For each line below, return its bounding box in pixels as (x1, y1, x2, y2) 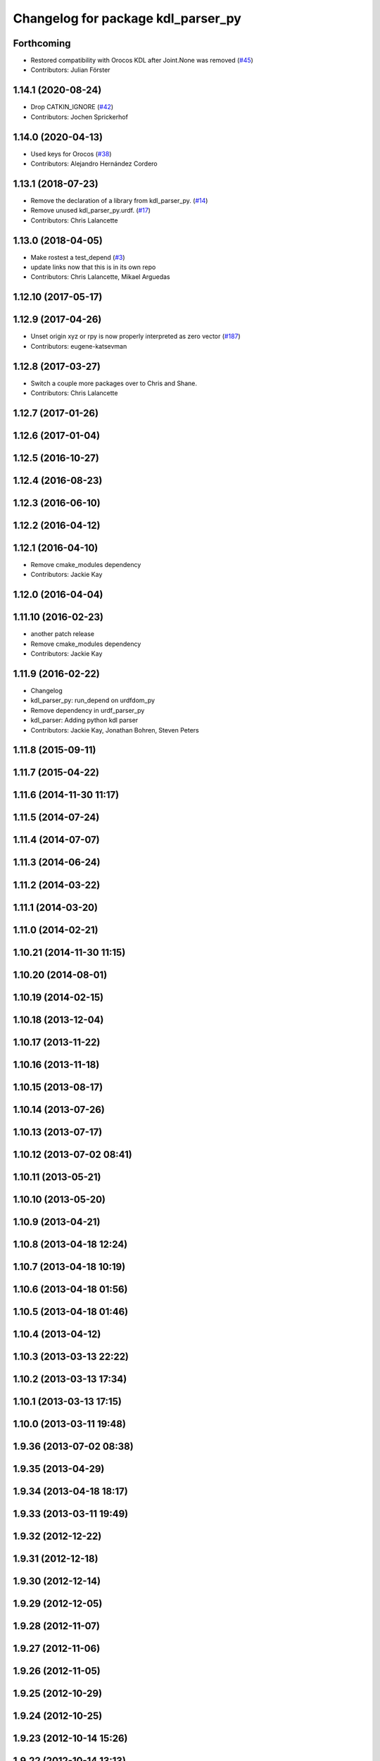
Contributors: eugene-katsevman (30, 342, 127, 350)
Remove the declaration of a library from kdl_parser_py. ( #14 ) (30, 196, 208, 204)
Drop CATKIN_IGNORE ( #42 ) (30, 103, 114, 111)
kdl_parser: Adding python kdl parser (30, 716, 139, 725)
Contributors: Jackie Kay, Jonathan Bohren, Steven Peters (30, 726, 200, 734)
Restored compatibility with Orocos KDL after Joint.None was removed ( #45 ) (30, 56, 253, 65)
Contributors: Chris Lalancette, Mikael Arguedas (30, 273, 170, 281)
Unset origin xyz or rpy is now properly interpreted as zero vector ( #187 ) (30, 332, 241, 341)
